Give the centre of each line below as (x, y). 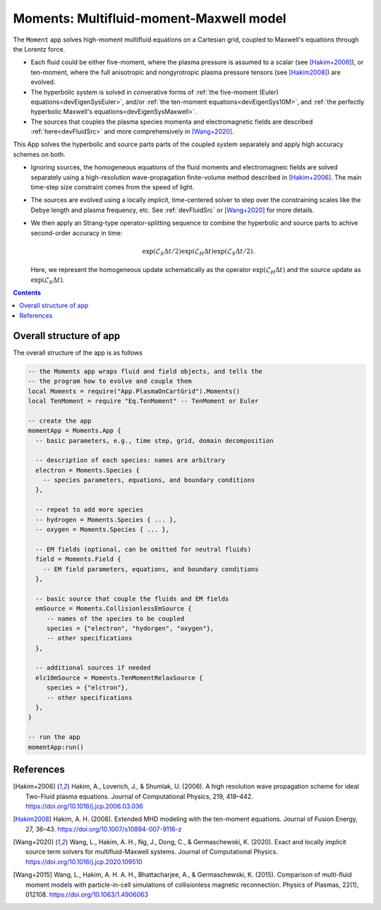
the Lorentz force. (39, 49)
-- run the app (54, 737)
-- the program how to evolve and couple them (110, 381)
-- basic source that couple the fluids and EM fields (132, 598)
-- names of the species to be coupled (115, 619)
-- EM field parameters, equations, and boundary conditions (151, 569)
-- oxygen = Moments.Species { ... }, (102, 530)
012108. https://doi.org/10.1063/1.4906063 (87, 894)
